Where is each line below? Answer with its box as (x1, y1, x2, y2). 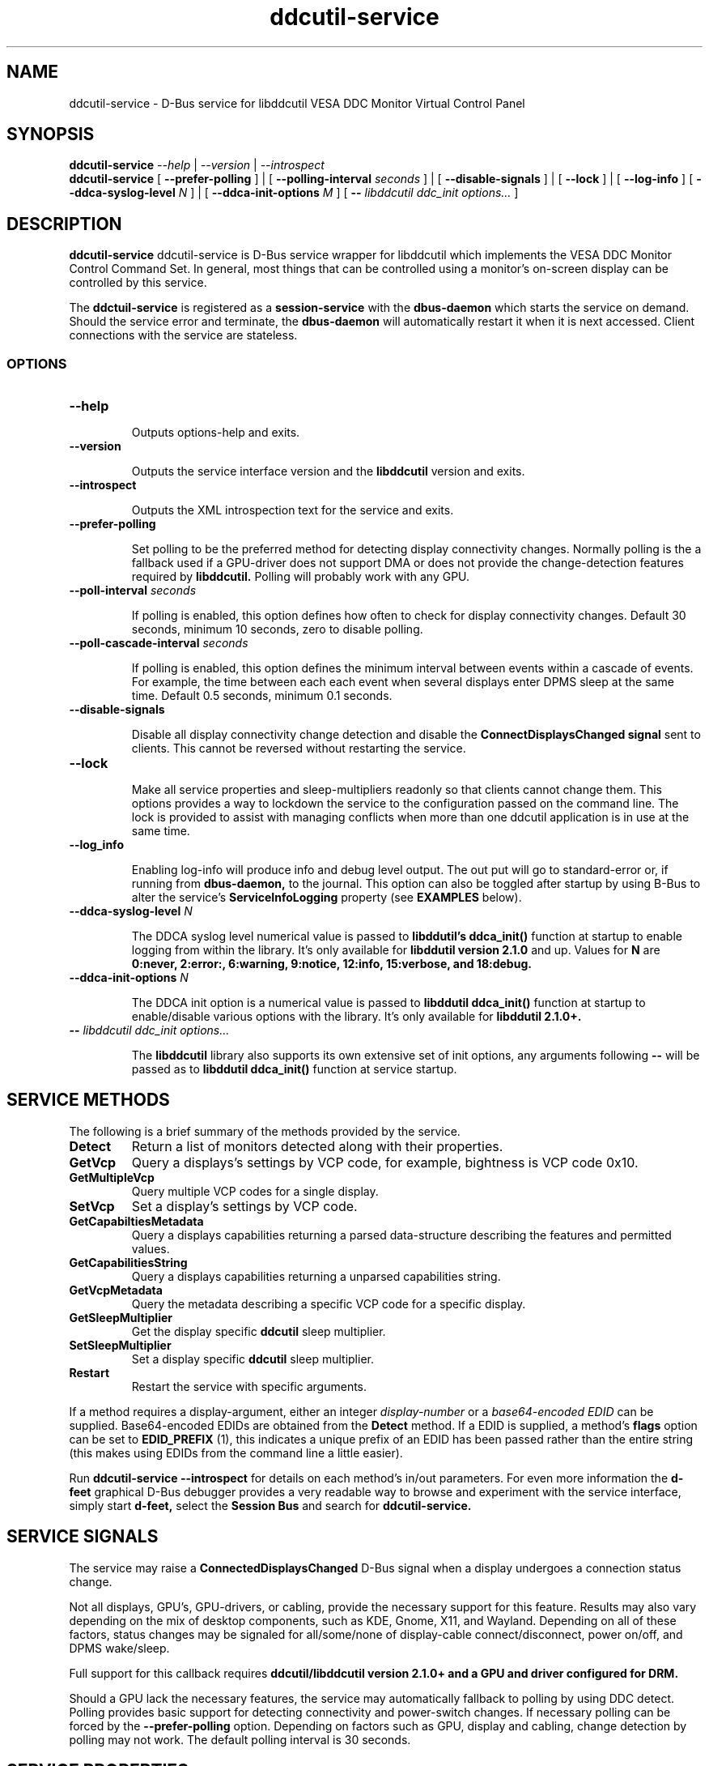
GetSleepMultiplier (69, 1310, 172, 1324)
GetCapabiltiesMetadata (69, 1214, 204, 1228)
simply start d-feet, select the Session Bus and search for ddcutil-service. (69, 1498, 472, 1512)
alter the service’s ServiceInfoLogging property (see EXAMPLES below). (131, 890, 522, 905)
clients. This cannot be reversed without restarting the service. (131, 741, 466, 756)
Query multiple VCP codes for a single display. (131, 1184, 379, 1198)
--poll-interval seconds (69, 583, 197, 598)
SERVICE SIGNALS (6, 1526, 159, 1547)
